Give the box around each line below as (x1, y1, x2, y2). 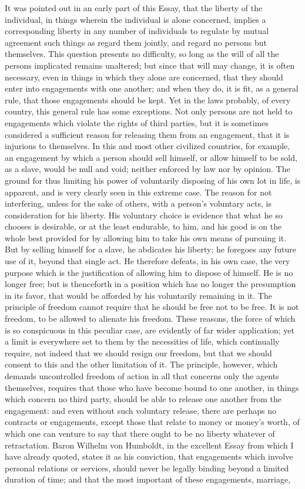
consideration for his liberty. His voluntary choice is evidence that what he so (5, 208, 283, 221)
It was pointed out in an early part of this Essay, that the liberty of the (5, 2, 263, 14)
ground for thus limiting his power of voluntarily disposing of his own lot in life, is (5, 174, 301, 186)
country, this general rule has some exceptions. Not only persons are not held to (5, 105, 293, 117)
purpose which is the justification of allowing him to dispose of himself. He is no (5, 266, 293, 278)
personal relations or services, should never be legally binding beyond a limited (5, 461, 289, 474)
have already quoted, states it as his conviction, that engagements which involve (5, 450, 293, 463)
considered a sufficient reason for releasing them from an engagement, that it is (5, 128, 290, 140)
